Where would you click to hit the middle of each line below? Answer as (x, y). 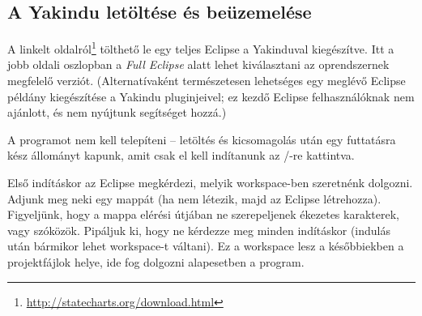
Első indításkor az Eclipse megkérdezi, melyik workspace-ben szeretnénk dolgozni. (210, 183)
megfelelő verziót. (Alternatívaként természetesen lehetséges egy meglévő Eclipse (207, 81)
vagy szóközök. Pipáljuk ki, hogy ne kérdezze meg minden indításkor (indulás (199, 230)
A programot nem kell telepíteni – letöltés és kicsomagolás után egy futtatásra (202, 139)
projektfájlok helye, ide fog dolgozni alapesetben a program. (156, 261)
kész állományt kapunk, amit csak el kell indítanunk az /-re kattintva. (181, 155)
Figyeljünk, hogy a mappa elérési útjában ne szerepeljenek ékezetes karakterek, (203, 214)
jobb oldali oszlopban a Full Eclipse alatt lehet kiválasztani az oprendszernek (198, 64)
